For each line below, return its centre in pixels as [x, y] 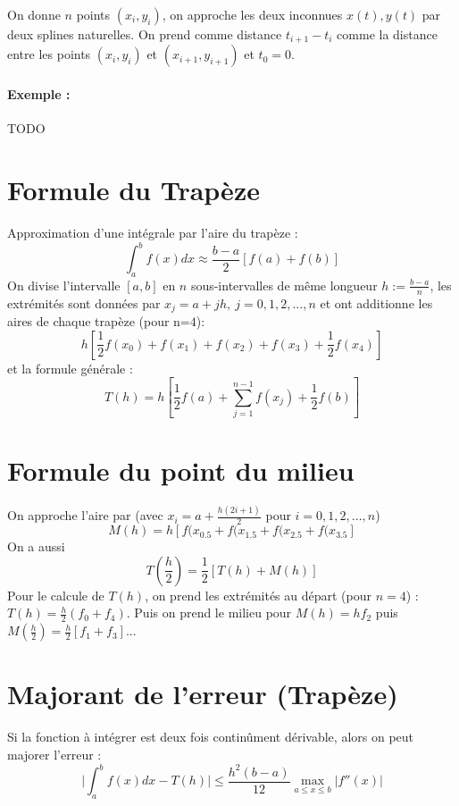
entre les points [49, 54]
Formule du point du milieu [181, 470]
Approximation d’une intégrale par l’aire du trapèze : [153, 232]
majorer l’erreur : [54, 754]
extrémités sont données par [84, 302]
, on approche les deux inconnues [252, 14]
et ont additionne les [376, 302]
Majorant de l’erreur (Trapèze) [203, 694]
